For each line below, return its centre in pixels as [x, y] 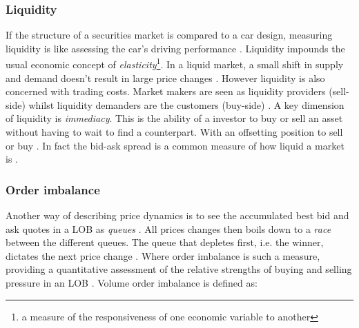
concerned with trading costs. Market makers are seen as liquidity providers [166, 91]
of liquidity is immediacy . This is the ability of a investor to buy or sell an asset [174, 118]
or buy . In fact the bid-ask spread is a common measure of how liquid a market [175, 145]
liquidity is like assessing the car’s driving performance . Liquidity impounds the [175, 48]
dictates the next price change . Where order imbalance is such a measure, [163, 255]
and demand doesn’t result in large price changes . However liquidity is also [165, 78]
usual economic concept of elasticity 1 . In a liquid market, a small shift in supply [175, 63]
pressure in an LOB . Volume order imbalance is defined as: [132, 283]
